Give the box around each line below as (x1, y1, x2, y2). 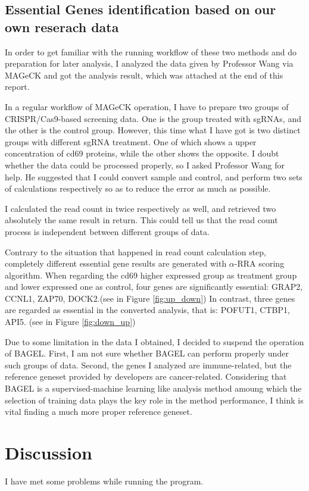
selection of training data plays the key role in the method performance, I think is (5, 393, 304, 406)
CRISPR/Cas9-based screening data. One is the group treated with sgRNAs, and (5, 112, 301, 124)
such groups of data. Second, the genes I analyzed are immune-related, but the (5, 358, 292, 371)
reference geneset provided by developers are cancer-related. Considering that (5, 370, 287, 383)
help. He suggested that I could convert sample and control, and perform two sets (5, 170, 302, 183)
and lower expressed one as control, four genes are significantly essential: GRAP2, (5, 280, 303, 293)
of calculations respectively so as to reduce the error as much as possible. (5, 182, 271, 195)
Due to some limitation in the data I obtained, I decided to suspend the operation (5, 335, 304, 348)
